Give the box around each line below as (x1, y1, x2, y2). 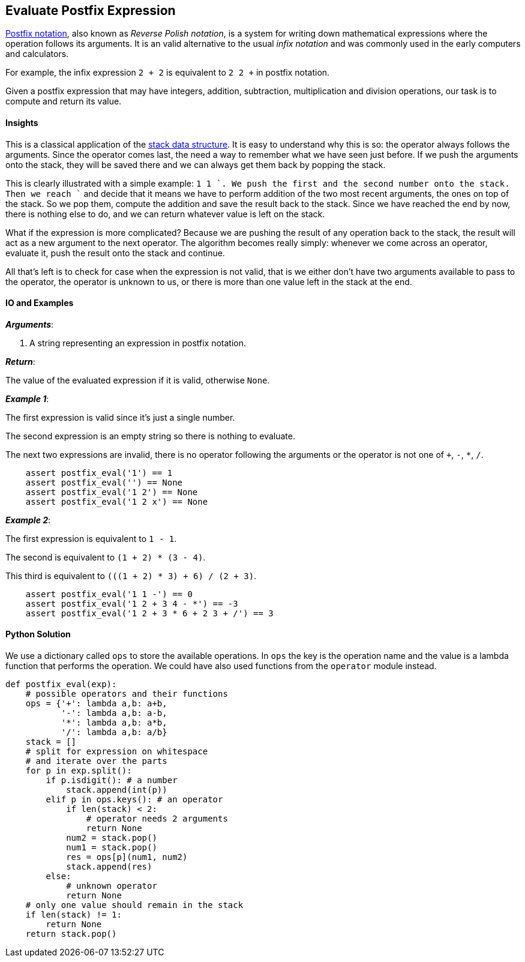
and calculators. (5, 49, 69, 59)
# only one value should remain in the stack (25, 900, 244, 910)
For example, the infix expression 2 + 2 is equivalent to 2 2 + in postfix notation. (5, 67, 330, 78)
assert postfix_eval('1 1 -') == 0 (25, 589, 193, 599)
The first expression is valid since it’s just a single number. (5, 412, 235, 422)
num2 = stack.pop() (66, 833, 157, 843)
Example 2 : (5, 514, 51, 525)
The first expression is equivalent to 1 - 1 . (5, 533, 177, 544)
